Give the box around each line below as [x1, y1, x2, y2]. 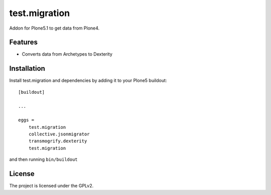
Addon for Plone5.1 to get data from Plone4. [9, 25, 100, 31]
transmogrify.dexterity [28, 138, 87, 144]
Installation [9, 64, 45, 73]
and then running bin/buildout [9, 156, 78, 162]
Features [9, 38, 38, 47]
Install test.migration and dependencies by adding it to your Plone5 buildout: [9, 78, 167, 84]
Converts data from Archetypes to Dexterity [22, 51, 113, 57]
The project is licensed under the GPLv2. [9, 183, 94, 189]
